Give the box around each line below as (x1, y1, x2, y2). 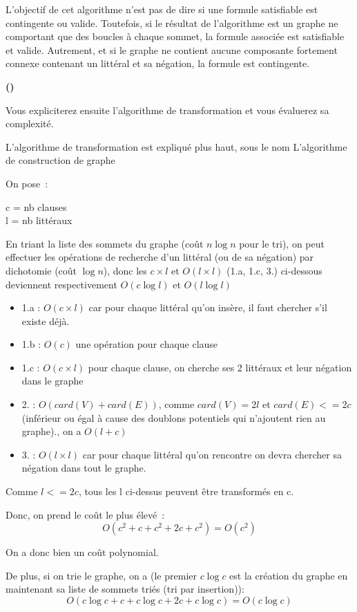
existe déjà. (21, 313, 70, 328)
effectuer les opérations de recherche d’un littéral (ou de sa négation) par (6, 250, 314, 264)
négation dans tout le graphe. (21, 461, 146, 475)
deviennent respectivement (6, 277, 117, 291)
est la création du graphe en (229, 568, 348, 582)
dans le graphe (21, 373, 84, 388)
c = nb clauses (6, 199, 67, 214)
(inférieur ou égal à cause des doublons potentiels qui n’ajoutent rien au (21, 410, 326, 425)
